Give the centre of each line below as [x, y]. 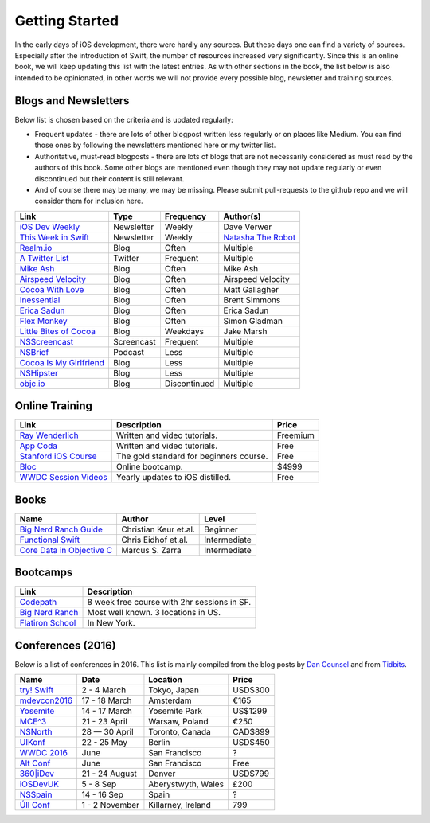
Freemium [295, 435]
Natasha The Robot [260, 237]
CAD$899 [251, 732]
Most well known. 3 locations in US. [154, 613]
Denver [162, 774]
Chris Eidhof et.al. [154, 540]
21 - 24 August [109, 774]
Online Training [54, 406]
